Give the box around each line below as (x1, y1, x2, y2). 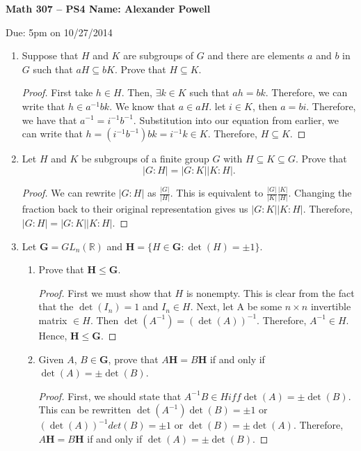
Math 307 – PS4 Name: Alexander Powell (6, 1, 211, 15)
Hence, (38, 328, 67, 342)
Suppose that (22, 48, 79, 63)
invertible (310, 299, 351, 314)
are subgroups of (123, 48, 194, 63)
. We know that (109, 98, 176, 113)
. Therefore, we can (265, 85, 348, 100)
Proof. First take (22, 85, 93, 100)
